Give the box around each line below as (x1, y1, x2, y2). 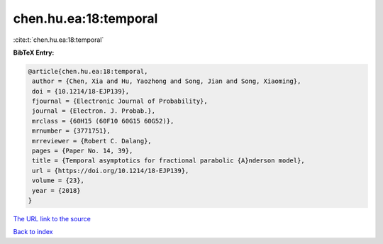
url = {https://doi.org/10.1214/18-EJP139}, (32, 167, 189, 174)
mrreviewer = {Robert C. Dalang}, (32, 137, 152, 145)
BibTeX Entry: (13, 48, 55, 57)
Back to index (13, 228, 53, 236)
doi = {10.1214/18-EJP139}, (32, 87, 130, 95)
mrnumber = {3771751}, (32, 127, 111, 135)
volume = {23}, (32, 177, 85, 184)
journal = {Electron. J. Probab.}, (32, 107, 156, 115)
